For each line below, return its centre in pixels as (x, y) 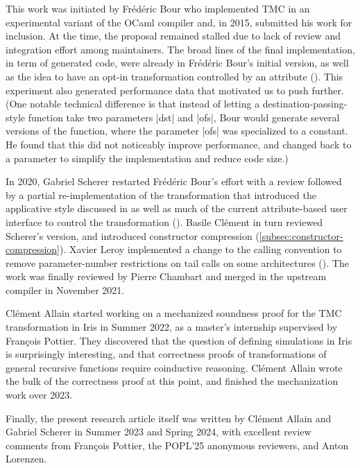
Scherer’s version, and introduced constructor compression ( (132, 235)
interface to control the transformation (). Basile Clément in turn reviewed (164, 222)
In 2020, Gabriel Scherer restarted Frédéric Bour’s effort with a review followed (174, 181)
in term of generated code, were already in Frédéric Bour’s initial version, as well (177, 63)
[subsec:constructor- (301, 235)
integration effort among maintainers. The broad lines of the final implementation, (180, 49)
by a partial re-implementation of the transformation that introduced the (161, 194)
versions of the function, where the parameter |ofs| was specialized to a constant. (177, 131)
